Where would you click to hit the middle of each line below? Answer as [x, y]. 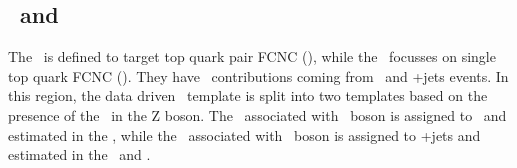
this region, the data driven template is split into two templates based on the [248, 95]
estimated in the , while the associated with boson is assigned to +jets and [244, 134]
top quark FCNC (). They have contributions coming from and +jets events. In [258, 75]
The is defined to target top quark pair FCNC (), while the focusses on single [252, 56]
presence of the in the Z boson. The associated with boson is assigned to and [257, 114]
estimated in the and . [79, 154]
